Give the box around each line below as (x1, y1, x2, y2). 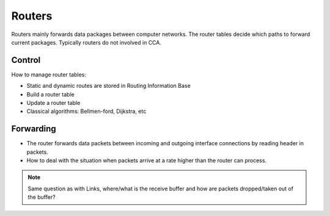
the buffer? (28, 193, 56, 201)
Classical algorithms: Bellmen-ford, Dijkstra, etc (26, 107, 147, 115)
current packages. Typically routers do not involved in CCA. (11, 38, 162, 46)
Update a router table (26, 99, 81, 107)
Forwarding (11, 124, 56, 134)
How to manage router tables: (11, 71, 87, 78)
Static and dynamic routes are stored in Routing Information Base (26, 82, 191, 90)
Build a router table (26, 90, 75, 98)
